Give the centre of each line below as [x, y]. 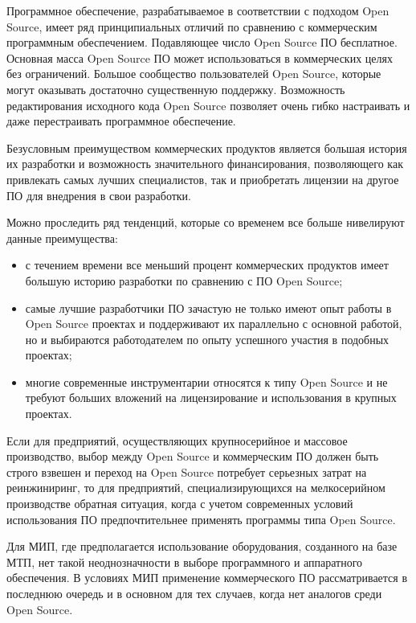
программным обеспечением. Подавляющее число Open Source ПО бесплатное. [202, 42]
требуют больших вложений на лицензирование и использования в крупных [211, 398]
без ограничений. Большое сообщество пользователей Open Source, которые [194, 74]
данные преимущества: [62, 238]
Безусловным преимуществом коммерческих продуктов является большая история [207, 148]
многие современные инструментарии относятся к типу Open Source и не [206, 381]
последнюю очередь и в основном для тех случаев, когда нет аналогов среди [194, 593]
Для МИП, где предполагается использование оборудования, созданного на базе [202, 546]
